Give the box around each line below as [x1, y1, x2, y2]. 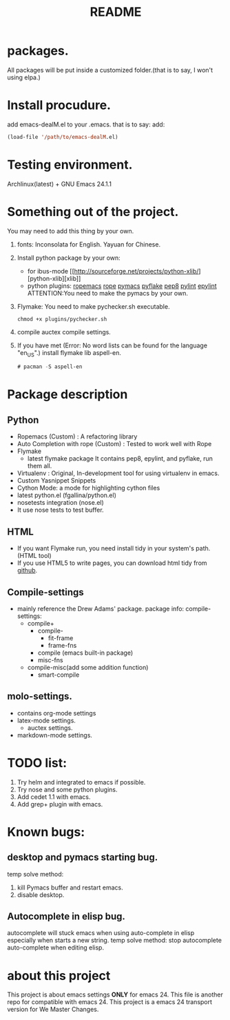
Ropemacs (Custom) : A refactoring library [17, 432, 138, 441]
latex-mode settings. [17, 716, 76, 724]
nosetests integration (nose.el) [17, 499, 105, 507]
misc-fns [37, 655, 63, 664]
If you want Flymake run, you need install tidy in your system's [17, 544, 195, 552]
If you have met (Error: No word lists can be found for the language [17, 341, 208, 349]
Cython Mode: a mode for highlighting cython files [17, 484, 160, 492]
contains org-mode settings [17, 709, 96, 717]
